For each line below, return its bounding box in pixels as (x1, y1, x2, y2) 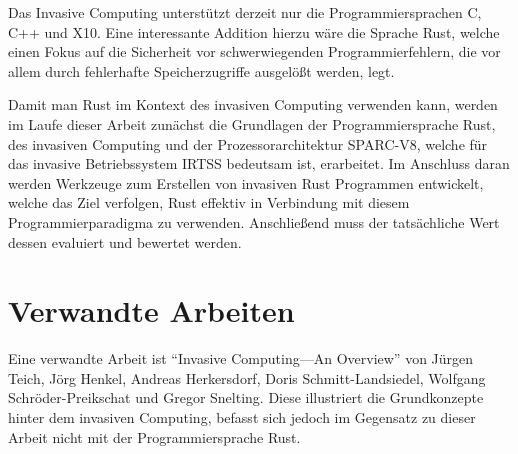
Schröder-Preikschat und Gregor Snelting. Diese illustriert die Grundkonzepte (8, 387, 484, 408)
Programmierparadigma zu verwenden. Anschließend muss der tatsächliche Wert (8, 211, 500, 232)
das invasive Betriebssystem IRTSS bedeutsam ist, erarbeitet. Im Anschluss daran (8, 153, 510, 174)
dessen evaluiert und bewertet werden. (8, 231, 242, 252)
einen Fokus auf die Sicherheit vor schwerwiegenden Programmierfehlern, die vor (8, 41, 501, 62)
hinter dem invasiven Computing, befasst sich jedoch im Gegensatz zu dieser (8, 407, 476, 428)
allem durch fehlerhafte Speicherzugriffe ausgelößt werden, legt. (8, 60, 395, 81)
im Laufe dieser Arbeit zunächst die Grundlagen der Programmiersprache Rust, (8, 113, 496, 134)
